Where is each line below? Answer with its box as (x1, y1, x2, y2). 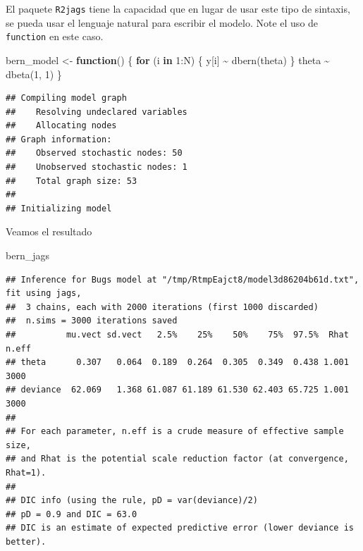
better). (6, 536, 47, 547)
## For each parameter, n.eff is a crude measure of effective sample (6, 426, 344, 437)
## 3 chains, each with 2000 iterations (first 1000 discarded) (6, 302, 319, 312)
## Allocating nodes (6, 120, 117, 131)
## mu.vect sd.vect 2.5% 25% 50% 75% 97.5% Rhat (6, 330, 349, 340)
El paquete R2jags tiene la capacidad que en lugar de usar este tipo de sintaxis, (6, 1, 350, 16)
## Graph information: (6, 134, 112, 144)
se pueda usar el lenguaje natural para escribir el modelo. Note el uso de (6, 15, 319, 30)
